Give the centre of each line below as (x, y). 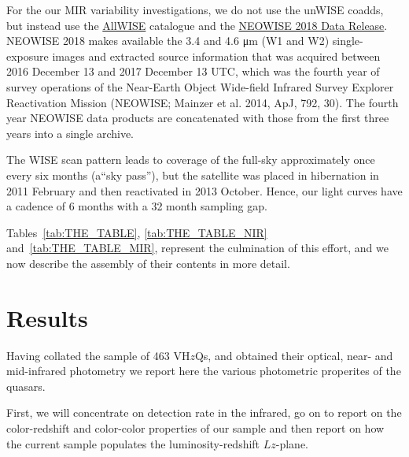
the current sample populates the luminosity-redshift (133, 443)
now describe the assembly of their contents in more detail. (148, 263)
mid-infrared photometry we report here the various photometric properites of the (204, 371)
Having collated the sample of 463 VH (98, 355)
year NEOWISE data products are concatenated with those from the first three (198, 118)
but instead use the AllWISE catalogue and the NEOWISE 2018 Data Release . (197, 25)
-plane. (292, 443)
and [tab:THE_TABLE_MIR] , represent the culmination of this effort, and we (197, 248)
